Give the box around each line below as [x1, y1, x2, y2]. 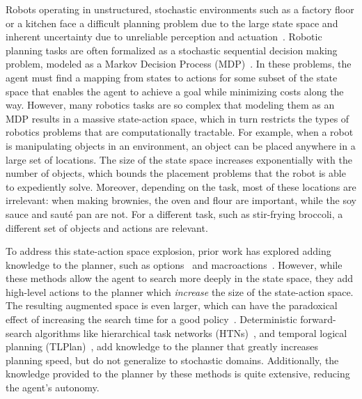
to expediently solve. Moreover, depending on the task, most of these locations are [6, 179, 356, 194]
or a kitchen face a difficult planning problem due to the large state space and [6, 15, 338, 30]
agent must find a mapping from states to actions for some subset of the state [6, 70, 338, 84]
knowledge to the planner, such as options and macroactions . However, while [6, 257, 343, 272]
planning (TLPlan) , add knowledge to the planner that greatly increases [6, 339, 319, 354]
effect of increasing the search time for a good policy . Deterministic [6, 312, 297, 327]
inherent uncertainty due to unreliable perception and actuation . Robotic [6, 29, 322, 44]
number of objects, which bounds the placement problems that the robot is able [6, 166, 346, 180]
